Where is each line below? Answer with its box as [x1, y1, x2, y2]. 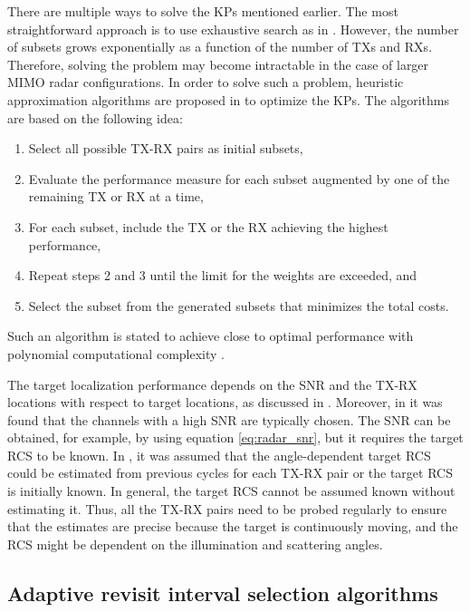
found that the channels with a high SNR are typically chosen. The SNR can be [7, 410, 451, 429]
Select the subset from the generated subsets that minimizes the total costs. [28, 296, 449, 315]
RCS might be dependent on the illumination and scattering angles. [7, 534, 383, 553]
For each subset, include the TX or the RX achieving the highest [28, 217, 388, 236]
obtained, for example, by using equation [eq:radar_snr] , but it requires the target [7, 428, 464, 447]
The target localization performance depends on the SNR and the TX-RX [7, 374, 417, 393]
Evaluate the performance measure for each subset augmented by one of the [28, 169, 450, 188]
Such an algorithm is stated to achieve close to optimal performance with [7, 326, 414, 345]
